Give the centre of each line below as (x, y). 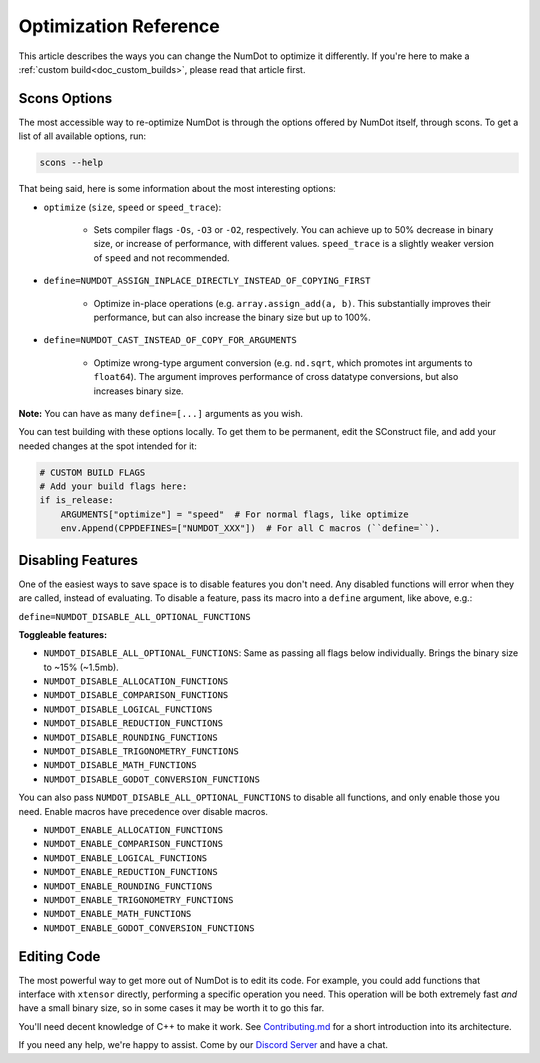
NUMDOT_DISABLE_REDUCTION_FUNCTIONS (133, 723)
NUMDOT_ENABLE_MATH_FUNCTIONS (117, 914)
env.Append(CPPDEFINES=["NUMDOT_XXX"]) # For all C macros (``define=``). (250, 528)
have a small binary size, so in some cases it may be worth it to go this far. (171, 1008)
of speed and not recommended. (161, 257)
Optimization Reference (119, 26)
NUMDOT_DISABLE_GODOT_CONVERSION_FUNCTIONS (151, 779)
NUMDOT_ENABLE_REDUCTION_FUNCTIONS (131, 872)
